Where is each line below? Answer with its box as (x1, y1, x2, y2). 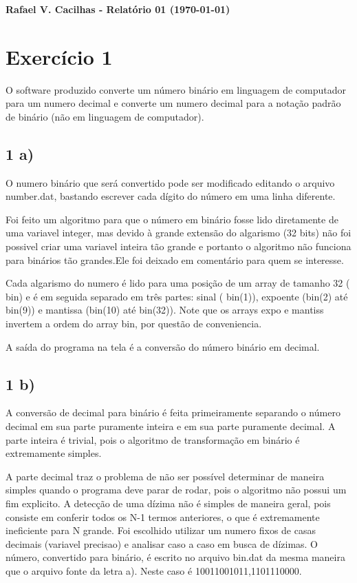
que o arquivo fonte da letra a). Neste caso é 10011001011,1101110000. (6, 563, 302, 577)
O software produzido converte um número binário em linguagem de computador (6, 82, 346, 96)
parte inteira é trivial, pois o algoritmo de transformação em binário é (6, 432, 300, 447)
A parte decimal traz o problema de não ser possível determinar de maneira (6, 469, 325, 483)
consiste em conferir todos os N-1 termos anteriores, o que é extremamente (6, 509, 320, 524)
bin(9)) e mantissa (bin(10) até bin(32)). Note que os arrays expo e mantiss (6, 303, 324, 317)
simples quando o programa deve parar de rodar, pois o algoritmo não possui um (6, 482, 347, 497)
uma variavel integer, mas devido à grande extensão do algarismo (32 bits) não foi (6, 225, 351, 240)
